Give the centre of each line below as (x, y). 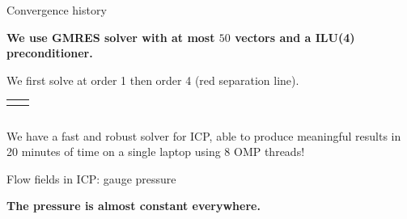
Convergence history (57, 10)
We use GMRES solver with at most (111, 37)
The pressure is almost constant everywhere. (134, 206)
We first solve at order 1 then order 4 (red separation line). (153, 80)
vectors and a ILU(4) (295, 37)
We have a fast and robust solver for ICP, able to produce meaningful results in (204, 135)
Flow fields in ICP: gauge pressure (91, 178)
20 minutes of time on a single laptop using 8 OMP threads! (156, 152)
